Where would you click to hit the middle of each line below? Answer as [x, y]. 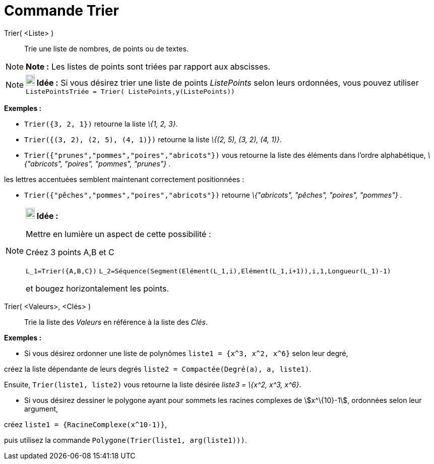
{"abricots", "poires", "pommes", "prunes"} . [98, 163]
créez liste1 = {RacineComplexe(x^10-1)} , [86, 424]
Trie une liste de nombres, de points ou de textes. [106, 48]
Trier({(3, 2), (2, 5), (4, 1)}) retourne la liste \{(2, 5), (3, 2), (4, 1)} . [153, 139]
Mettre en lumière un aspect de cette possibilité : [118, 234]
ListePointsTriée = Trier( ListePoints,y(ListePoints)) [130, 91]
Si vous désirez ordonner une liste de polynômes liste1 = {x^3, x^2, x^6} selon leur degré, [186, 353]
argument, [41, 409]
